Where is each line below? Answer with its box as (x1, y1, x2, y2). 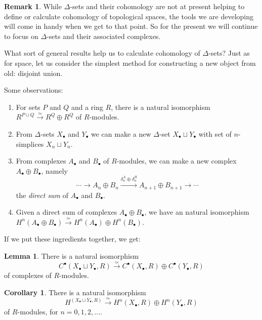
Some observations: (4, 85, 63, 95)
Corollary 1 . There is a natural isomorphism (4, 287, 146, 297)
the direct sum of (16, 189, 69, 200)
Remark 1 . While (4, 1, 62, 11)
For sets (16, 101, 40, 112)
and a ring (71, 101, 103, 112)
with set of (198, 128, 232, 139)
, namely (41, 165, 68, 176)
